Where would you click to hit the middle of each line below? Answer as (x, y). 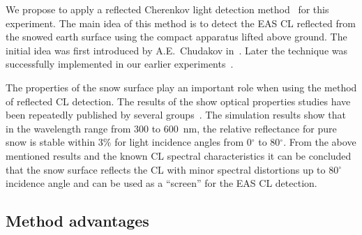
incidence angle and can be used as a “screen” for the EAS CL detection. (161, 183)
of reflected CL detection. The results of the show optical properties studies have (178, 101)
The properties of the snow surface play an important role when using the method (181, 87)
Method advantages (77, 221)
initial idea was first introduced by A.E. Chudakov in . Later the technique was (176, 50)
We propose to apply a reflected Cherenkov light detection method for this (167, 9)
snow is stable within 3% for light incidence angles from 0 (129, 142)
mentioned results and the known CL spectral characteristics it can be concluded (179, 155)
